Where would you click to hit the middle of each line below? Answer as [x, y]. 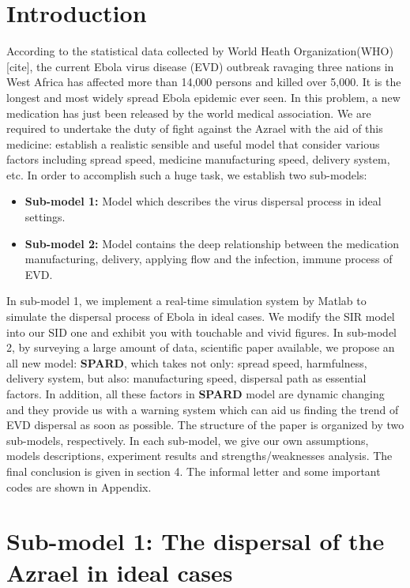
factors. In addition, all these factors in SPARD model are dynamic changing [196, 394]
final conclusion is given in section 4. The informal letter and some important [194, 471]
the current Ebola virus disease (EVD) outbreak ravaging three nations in [215, 66]
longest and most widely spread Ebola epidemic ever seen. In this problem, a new [203, 97]
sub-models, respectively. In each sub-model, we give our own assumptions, [188, 440]
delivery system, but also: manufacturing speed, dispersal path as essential [186, 378]
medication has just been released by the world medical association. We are [189, 113]
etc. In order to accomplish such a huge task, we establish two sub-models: [187, 174]
